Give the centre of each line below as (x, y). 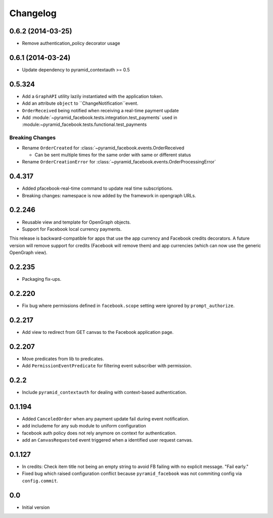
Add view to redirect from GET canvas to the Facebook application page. (98, 332)
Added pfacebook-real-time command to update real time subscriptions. (98, 188)
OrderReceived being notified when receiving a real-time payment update (100, 110)
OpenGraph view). (28, 252)
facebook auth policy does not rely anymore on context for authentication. (99, 433)
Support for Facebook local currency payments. (72, 229)
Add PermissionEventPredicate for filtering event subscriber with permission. (107, 366)
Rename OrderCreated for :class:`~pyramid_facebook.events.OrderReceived (103, 148)
